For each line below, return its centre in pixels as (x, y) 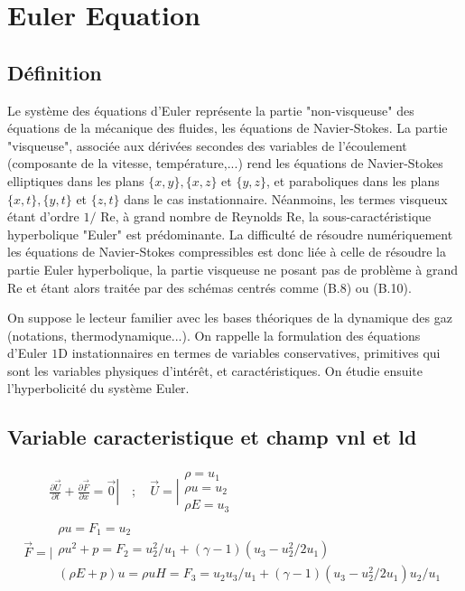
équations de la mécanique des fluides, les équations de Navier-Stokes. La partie (228, 128)
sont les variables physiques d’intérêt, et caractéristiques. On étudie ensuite (215, 370)
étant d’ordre (43, 216)
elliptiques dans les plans (76, 180)
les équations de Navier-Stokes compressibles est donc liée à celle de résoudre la (227, 252)
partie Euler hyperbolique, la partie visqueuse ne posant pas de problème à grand (232, 269)
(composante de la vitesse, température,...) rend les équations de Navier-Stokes (225, 163)
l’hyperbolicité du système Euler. (98, 388)
